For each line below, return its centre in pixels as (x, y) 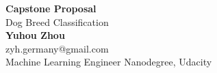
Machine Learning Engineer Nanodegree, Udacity (109, 62)
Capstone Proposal (51, 8)
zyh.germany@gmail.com (57, 48)
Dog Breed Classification (57, 21)
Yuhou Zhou (35, 35)
